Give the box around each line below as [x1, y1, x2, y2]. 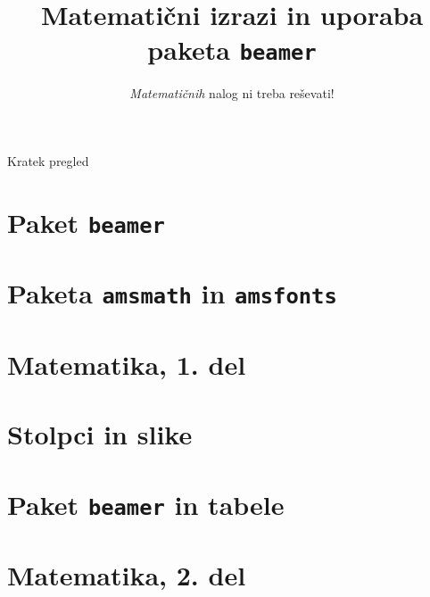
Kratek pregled [7, 152, 89, 170]
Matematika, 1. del [7, 345, 246, 382]
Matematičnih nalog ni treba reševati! [129, 84, 335, 103]
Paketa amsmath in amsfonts [7, 275, 337, 311]
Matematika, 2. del [7, 557, 246, 593]
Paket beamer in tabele [7, 485, 285, 522]
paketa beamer [147, 31, 317, 68]
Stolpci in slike [7, 416, 193, 452]
